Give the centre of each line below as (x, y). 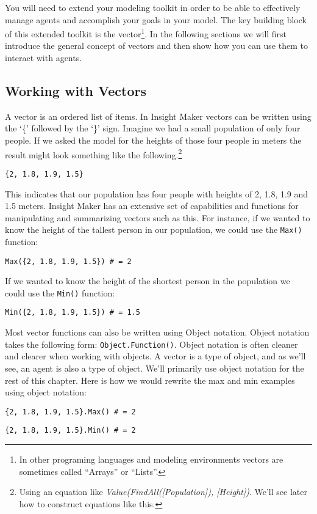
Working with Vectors (76, 91)
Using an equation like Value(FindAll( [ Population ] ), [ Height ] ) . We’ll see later (163, 492)
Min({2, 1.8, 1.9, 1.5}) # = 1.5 (73, 313)
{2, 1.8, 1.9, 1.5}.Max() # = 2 (70, 412)
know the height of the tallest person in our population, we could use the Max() (154, 229)
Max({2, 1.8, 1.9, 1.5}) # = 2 (68, 261)
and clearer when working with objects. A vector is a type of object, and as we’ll (155, 356)
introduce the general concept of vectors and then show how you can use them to (156, 46)
